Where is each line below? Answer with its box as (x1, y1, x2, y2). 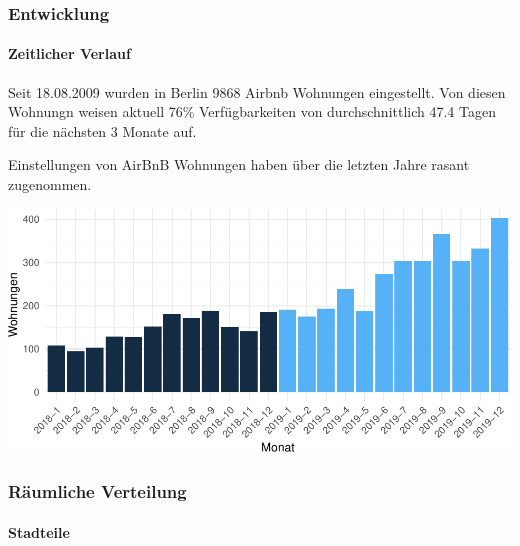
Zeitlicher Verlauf (8, 43, 131, 64)
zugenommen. (8, 174, 92, 195)
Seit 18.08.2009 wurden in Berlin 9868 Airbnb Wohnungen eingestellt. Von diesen (8, 81, 506, 102)
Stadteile (8, 521, 70, 542)
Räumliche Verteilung (8, 479, 187, 504)
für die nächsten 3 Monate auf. (8, 120, 197, 141)
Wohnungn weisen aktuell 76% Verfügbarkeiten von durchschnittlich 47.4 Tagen (8, 101, 496, 122)
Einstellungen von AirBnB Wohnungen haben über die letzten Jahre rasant (8, 154, 470, 175)
